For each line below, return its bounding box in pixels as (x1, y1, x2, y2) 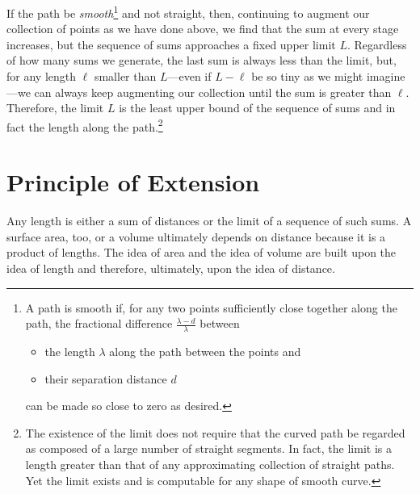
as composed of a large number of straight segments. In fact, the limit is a (25, 440, 392, 457)
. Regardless (346, 36, 407, 52)
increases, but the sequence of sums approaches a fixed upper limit (6, 36, 336, 52)
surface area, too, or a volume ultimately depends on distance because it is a (6, 228, 386, 245)
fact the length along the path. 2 (6, 115, 163, 135)
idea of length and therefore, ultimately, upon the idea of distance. (6, 259, 335, 276)
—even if (167, 68, 212, 85)
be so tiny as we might (251, 68, 363, 85)
